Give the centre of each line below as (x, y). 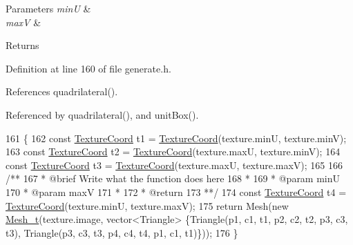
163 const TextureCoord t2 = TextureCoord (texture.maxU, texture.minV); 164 (173, 151)
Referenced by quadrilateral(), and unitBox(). (102, 114)
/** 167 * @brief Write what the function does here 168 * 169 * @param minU (173, 178)
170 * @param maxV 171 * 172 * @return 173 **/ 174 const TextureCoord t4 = (176, 192)
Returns (22, 45)
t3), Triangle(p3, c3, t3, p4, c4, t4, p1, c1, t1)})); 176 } (122, 232)
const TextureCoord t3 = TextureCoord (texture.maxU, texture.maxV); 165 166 (174, 165)
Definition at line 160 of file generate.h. (88, 68)
